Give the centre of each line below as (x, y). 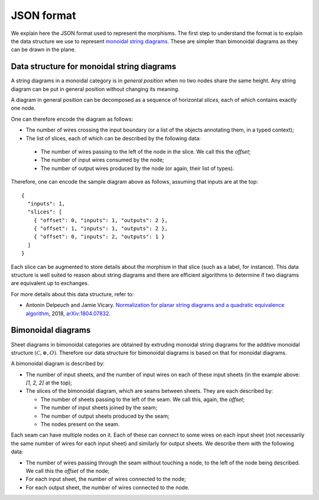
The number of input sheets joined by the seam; (99, 408)
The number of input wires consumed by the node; (102, 160)
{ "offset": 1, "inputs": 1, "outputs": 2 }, (101, 229)
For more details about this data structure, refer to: (72, 294)
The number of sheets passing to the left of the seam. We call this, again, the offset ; (143, 399)
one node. (23, 108)
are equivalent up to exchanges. (50, 283)
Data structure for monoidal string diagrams (94, 67)
